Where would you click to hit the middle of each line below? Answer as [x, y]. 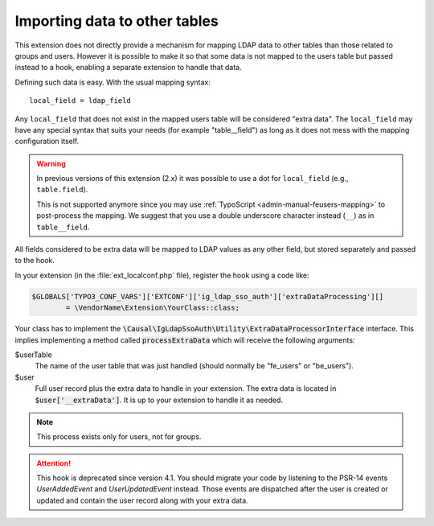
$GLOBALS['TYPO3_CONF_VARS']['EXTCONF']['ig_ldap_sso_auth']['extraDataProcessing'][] [208, 296]
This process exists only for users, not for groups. [119, 437]
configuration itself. [47, 142]
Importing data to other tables [117, 21]
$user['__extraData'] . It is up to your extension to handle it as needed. [159, 400]
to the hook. [35, 261]
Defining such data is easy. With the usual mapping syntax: [113, 82]
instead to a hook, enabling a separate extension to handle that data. [128, 68]
